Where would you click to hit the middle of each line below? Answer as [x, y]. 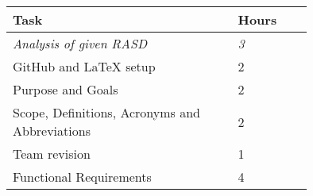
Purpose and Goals [66, 89]
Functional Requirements [82, 177]
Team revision [52, 154]
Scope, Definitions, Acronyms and [107, 112]
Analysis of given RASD [80, 43]
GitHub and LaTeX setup [84, 66]
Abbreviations [52, 131]
